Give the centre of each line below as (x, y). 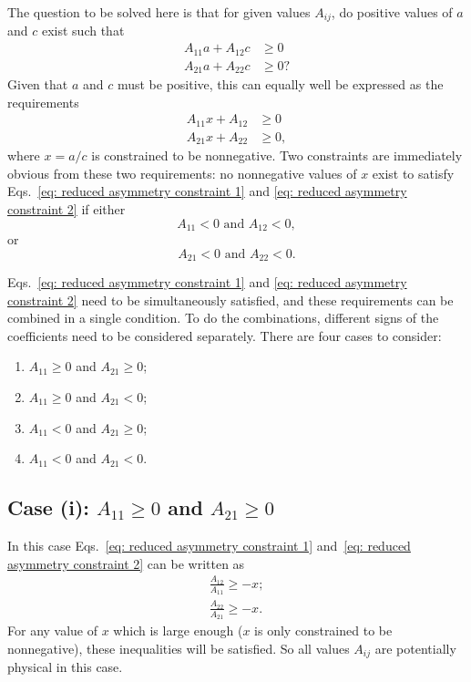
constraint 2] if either (67, 208)
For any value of (53, 630)
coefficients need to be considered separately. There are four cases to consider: (225, 335)
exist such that (83, 31)
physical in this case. (65, 667)
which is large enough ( (178, 630)
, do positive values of (392, 12)
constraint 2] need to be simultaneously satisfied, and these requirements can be (230, 300)
